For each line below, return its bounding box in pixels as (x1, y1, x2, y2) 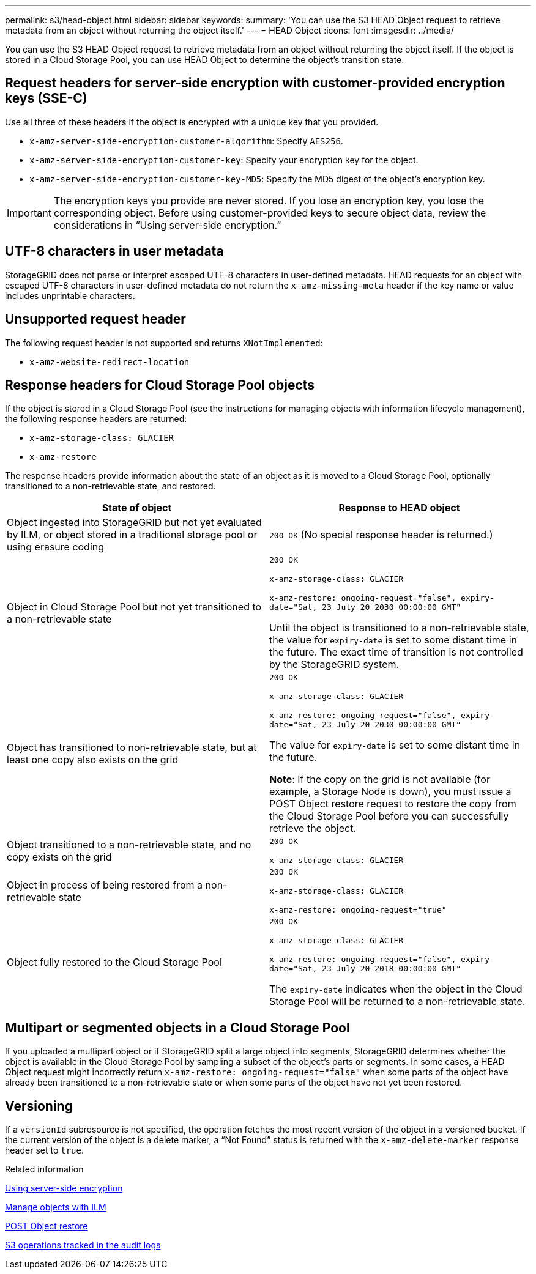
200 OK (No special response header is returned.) (269, 528, 493, 541)
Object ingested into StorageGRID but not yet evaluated (7, 516, 262, 529)
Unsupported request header (5, 311, 186, 327)
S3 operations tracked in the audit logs (5, 1240, 161, 1251)
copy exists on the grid (7, 851, 112, 864)
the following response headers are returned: (5, 413, 187, 424)
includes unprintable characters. (5, 290, 135, 301)
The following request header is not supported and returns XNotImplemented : (5, 337, 323, 348)
